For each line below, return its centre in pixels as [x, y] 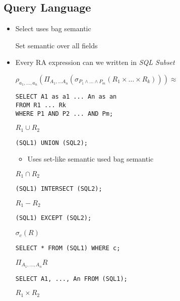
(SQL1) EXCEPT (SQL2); [53, 218]
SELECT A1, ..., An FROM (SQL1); [71, 279]
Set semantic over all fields [56, 45]
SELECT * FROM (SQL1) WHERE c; [68, 248]
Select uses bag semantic [53, 28]
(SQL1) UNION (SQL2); [51, 143]
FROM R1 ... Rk [41, 105]
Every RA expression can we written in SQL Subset [95, 62]
